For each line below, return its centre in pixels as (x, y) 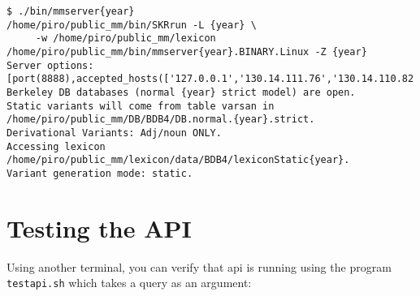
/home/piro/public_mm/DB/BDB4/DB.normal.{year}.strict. (161, 120)
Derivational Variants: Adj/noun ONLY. (114, 133)
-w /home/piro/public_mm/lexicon (126, 39)
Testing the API (99, 227)
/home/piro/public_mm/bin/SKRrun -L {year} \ (132, 25)
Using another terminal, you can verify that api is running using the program (199, 266)
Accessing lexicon (56, 146)
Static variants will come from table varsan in (141, 106)
